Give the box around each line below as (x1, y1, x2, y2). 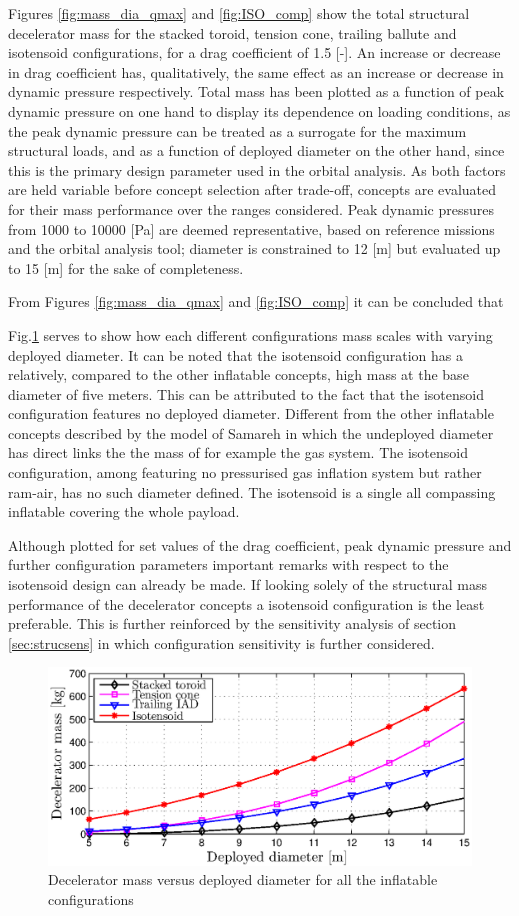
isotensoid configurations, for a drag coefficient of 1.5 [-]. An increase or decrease (8, 42, 501, 63)
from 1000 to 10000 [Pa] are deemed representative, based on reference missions (8, 218, 495, 239)
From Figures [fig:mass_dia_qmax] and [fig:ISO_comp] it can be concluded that (8, 291, 504, 312)
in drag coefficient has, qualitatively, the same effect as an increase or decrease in (8, 61, 504, 82)
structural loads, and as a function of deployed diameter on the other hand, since (8, 140, 505, 161)
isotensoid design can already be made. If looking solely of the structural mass (8, 574, 487, 595)
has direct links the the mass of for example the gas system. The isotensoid (8, 442, 468, 463)
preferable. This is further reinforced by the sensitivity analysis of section (8, 613, 457, 634)
